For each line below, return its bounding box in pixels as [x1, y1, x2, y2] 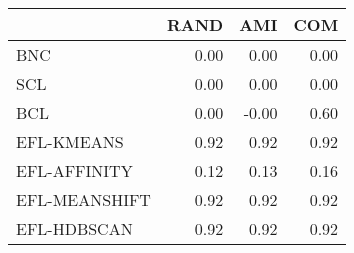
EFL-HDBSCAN [16, 217, 133, 240]
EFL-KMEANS [16, 130, 124, 153]
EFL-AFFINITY [16, 159, 133, 182]
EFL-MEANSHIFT [16, 188, 151, 211]
